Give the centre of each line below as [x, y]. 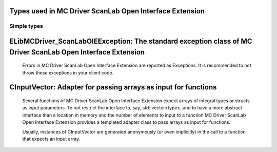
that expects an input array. [51, 139]
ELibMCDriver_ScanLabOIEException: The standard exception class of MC [131, 41]
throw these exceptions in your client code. [68, 72]
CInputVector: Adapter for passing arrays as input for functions [113, 87]
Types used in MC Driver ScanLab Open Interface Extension [107, 11]
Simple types [26, 26]
